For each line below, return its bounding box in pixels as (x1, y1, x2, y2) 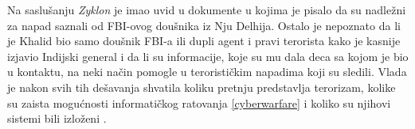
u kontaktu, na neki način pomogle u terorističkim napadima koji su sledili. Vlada (7, 63, 407, 80)
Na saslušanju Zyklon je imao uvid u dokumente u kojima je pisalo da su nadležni (7, 2, 406, 17)
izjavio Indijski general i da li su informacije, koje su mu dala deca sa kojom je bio (7, 47, 409, 64)
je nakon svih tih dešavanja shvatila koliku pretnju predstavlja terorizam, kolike (7, 78, 396, 95)
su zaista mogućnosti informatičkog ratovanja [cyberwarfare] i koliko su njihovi (7, 94, 391, 111)
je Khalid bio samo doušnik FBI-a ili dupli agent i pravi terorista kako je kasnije (7, 32, 401, 49)
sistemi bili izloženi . (7, 110, 107, 127)
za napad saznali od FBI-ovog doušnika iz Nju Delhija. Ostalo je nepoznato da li (7, 17, 401, 33)
